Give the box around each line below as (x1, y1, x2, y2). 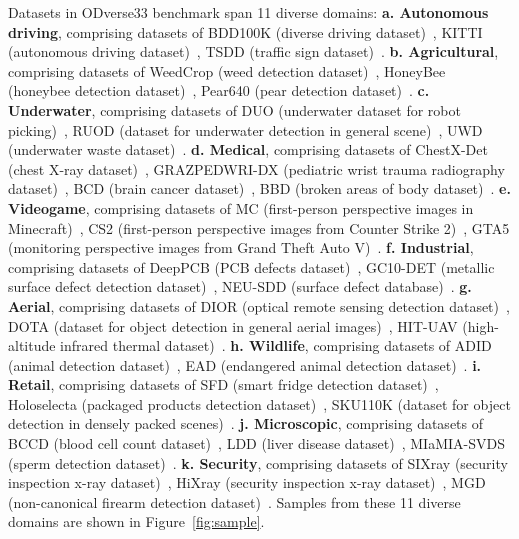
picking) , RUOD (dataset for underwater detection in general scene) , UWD (8, 119, 483, 140)
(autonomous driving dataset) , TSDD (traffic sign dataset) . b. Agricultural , (8, 41, 499, 62)
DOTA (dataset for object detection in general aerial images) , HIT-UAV (8, 315, 458, 336)
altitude (8, 335, 56, 356)
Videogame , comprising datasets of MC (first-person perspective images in (8, 197, 474, 218)
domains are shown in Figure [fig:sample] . (8, 511, 265, 532)
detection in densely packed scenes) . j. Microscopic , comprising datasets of (8, 413, 484, 434)
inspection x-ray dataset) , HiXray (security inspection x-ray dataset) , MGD (8, 472, 486, 493)
